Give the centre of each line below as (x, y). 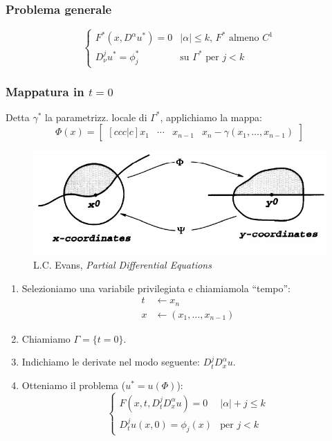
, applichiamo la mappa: (211, 117)
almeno (244, 38)
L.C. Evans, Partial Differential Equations (122, 265)
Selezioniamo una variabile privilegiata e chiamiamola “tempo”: (156, 288)
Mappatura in (45, 91)
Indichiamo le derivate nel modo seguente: (111, 362)
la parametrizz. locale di (96, 117)
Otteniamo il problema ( (74, 385)
